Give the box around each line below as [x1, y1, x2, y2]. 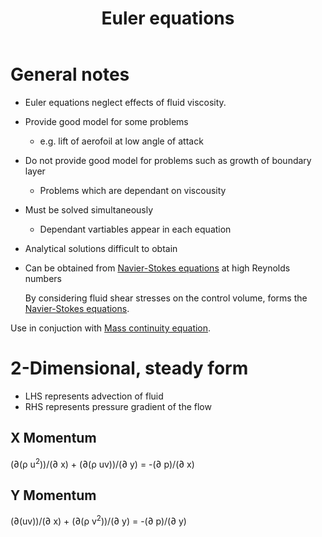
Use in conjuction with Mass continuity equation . [10, 322, 212, 334]
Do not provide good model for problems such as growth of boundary [24, 154, 312, 166]
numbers [24, 272, 63, 284]
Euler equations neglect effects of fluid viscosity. [24, 96, 227, 108]
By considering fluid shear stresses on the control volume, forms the [24, 292, 308, 304]
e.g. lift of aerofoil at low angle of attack [39, 135, 204, 147]
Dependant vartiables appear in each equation [39, 223, 232, 235]
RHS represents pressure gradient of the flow [24, 400, 212, 412]
